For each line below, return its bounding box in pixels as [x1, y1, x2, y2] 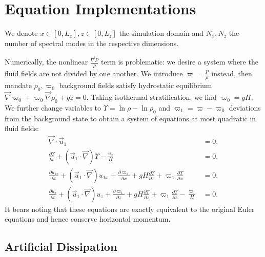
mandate [5, 80, 32, 91]
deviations [229, 102, 261, 113]
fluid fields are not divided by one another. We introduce [5, 68, 183, 79]
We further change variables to [5, 102, 101, 113]
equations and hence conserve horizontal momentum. [5, 213, 171, 224]
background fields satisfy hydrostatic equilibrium [59, 80, 212, 91]
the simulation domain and [119, 28, 204, 38]
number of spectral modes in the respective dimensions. [5, 37, 179, 48]
